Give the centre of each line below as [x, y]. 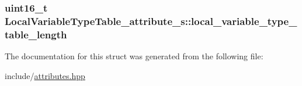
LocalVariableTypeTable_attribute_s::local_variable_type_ [151, 21]
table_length [36, 34]
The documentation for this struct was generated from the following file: [134, 56]
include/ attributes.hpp [45, 75]
